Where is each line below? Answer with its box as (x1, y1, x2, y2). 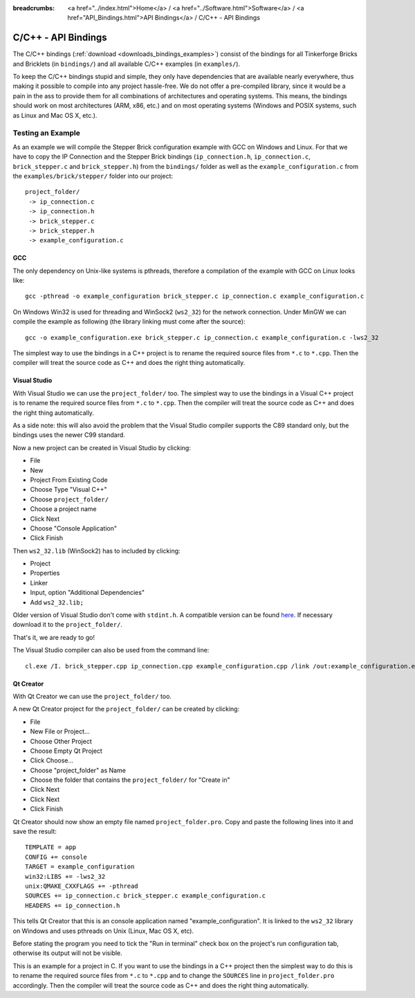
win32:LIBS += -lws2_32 (25, 873, 106, 880)
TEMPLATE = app (25, 844, 77, 851)
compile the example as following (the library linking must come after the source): (12, 317, 246, 326)
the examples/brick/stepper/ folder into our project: (12, 172, 173, 180)
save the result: (12, 828, 57, 836)
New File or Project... (30, 727, 90, 736)
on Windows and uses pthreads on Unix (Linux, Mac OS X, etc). (12, 927, 194, 935)
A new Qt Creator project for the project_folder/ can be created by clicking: (12, 705, 240, 713)
